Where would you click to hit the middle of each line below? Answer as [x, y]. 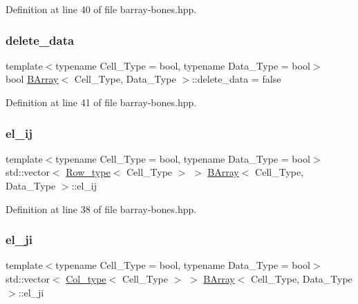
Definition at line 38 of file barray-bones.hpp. [101, 209]
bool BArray [32, 79]
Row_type [88, 172]
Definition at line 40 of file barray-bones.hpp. [101, 9]
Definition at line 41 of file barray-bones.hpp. [101, 102]
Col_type [86, 278]
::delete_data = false [236, 79]
